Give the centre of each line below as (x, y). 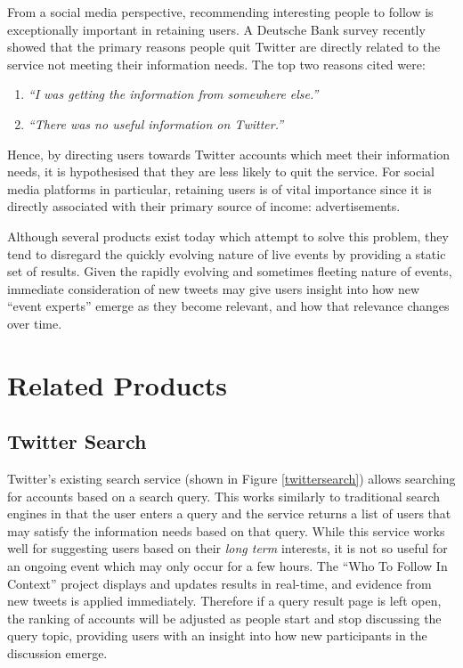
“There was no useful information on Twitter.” (156, 123)
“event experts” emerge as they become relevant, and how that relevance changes (228, 306)
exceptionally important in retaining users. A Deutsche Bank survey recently (216, 29)
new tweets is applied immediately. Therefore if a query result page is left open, (224, 601)
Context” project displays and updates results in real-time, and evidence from (219, 583)
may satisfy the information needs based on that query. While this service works (226, 530)
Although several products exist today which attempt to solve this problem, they (228, 236)
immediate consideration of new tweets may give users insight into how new (214, 288)
